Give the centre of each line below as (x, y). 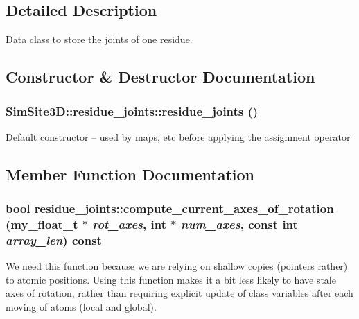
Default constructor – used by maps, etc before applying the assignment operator (178, 136)
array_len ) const (54, 240)
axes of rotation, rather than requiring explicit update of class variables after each (179, 293)
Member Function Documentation (130, 174)
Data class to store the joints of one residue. (99, 39)
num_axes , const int (239, 224)
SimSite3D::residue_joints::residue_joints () (132, 111)
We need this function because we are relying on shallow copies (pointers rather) (177, 266)
